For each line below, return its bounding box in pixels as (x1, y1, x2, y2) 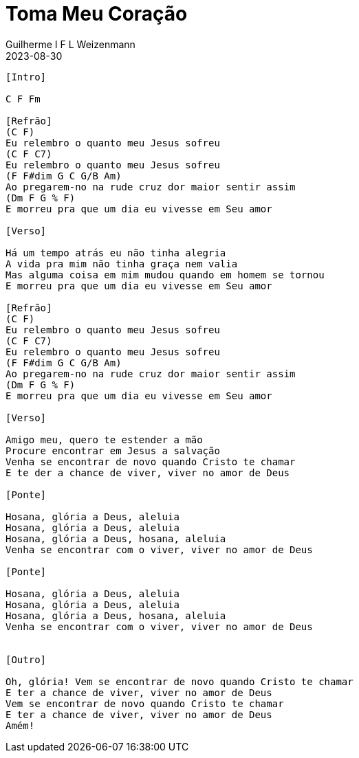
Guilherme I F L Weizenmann (6, 38, 135, 50)
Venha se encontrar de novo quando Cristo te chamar (6, 456, 296, 467)
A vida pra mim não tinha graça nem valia (6, 258, 238, 269)
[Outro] (6, 654, 47, 665)
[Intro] (6, 71, 47, 82)
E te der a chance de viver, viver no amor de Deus (6, 467, 290, 478)
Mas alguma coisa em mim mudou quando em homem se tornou (6, 269, 325, 280)
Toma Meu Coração (6, 2, 188, 25)
